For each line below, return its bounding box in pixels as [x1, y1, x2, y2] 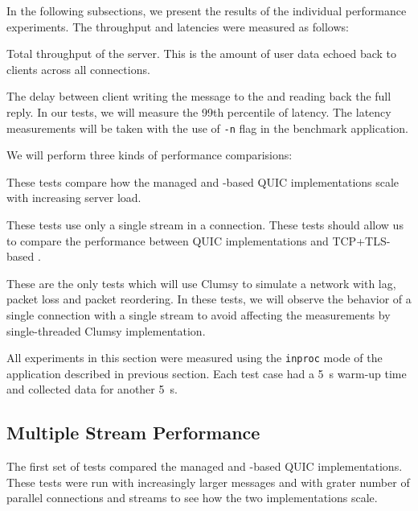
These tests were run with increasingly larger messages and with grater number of [6, 473, 410, 490]
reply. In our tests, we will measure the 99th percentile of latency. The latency [6, 103, 391, 120]
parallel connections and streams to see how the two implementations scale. [6, 489, 378, 506]
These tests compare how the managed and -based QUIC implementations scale [6, 173, 400, 190]
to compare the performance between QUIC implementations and [6, 232, 329, 249]
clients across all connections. [6, 60, 150, 77]
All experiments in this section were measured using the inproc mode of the [6, 349, 383, 366]
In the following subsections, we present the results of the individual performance [6, 2, 407, 19]
